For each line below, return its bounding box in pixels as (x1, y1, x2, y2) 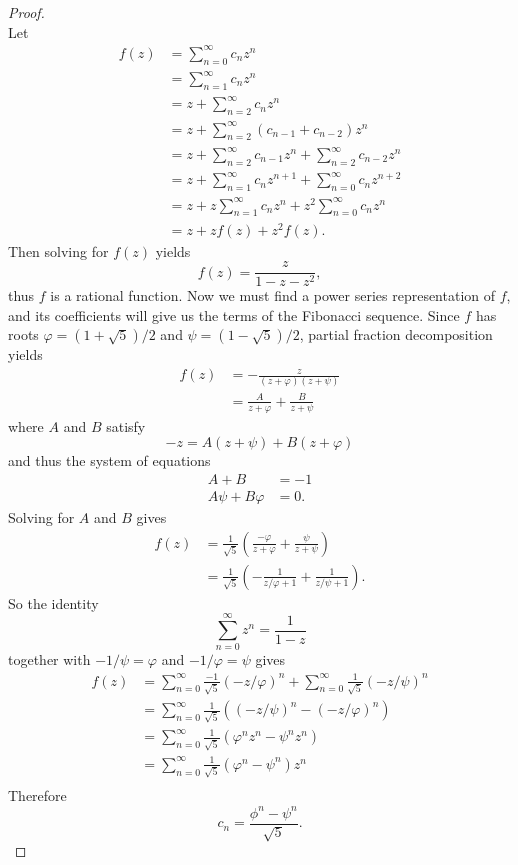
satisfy (106, 415, 146, 436)
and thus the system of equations (8, 450, 211, 471)
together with (8, 649, 91, 670)
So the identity (8, 592, 99, 613)
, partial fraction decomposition (299, 324, 493, 345)
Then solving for (8, 240, 109, 261)
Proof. (8, 2, 45, 22)
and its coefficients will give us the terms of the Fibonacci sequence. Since (8, 304, 460, 325)
